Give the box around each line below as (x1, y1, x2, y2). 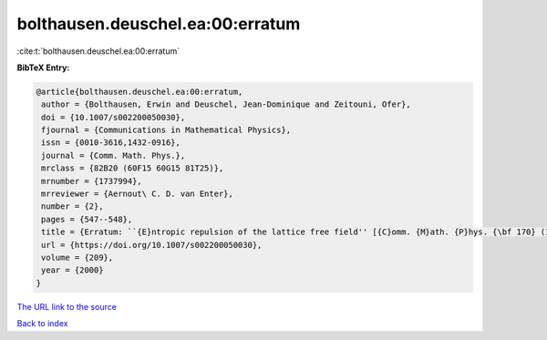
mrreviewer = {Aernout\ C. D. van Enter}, (41, 189, 234, 200)
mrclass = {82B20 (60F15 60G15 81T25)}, (41, 163, 224, 173)
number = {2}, (41, 201, 104, 211)
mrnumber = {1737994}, (41, 176, 143, 186)
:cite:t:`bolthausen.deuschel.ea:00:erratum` (16, 46, 181, 57)
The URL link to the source (16, 301, 118, 312)
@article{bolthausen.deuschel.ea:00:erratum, (36, 87, 243, 97)
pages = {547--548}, (41, 214, 133, 224)
